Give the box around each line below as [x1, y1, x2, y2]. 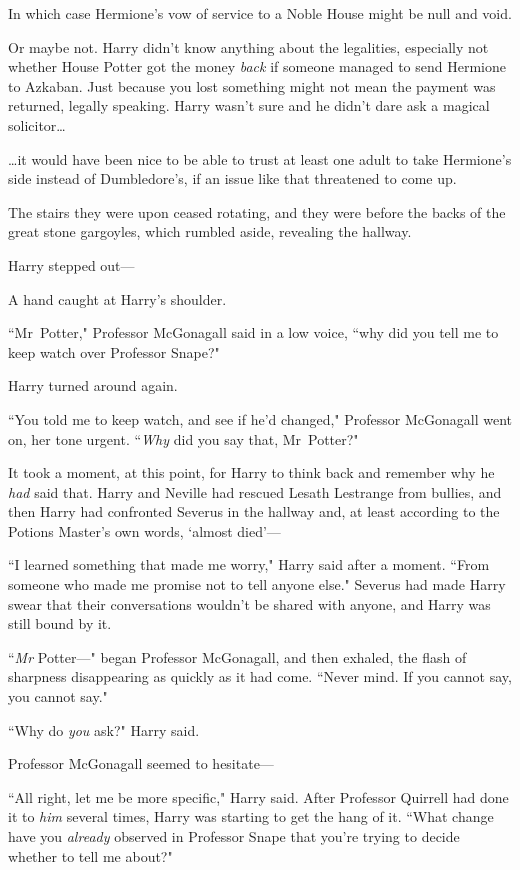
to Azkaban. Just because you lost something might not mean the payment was [8, 75, 496, 96]
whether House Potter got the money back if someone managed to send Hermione [8, 56, 506, 77]
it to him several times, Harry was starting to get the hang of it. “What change [8, 806, 494, 827]
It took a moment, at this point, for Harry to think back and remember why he [8, 462, 495, 483]
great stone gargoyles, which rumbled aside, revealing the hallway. [8, 221, 412, 242]
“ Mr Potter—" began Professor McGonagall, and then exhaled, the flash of [8, 646, 467, 667]
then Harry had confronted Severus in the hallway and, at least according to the [8, 501, 500, 522]
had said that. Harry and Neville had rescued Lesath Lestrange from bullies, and [8, 481, 502, 502]
